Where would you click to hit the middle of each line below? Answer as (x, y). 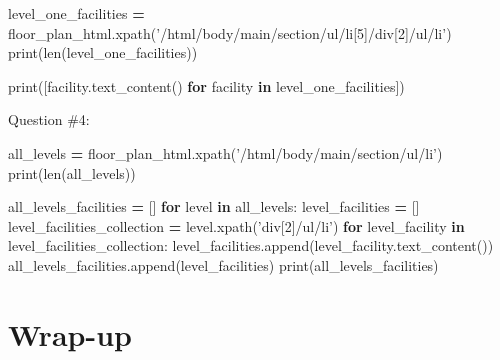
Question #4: (49, 119)
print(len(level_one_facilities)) (103, 52)
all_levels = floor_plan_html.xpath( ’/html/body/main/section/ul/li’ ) (225, 152)
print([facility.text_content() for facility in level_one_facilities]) (206, 85)
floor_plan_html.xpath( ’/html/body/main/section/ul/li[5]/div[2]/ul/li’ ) (230, 32)
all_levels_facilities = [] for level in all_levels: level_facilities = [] (214, 206)
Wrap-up (70, 333)
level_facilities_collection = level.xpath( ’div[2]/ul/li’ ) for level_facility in (236, 225)
